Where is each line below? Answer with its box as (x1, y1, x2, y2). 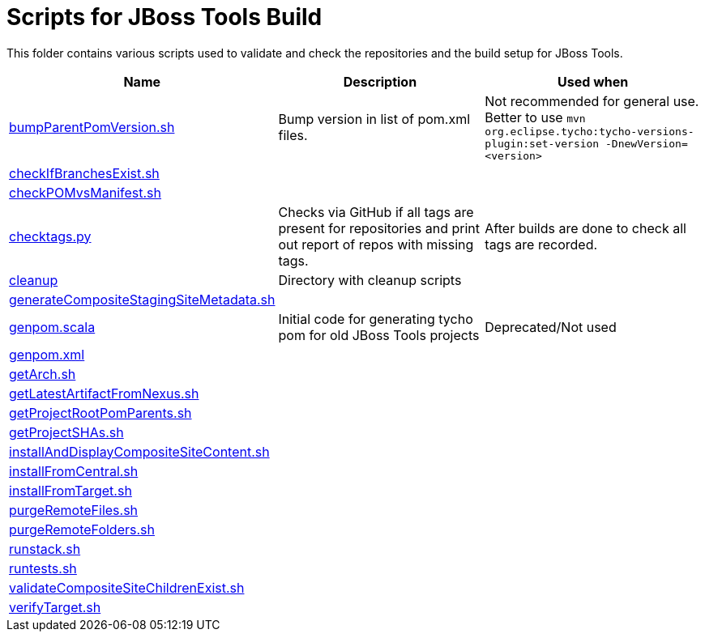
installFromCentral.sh (9, 462, 139, 479)
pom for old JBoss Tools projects (278, 326, 480, 343)
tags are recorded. (485, 236, 598, 253)
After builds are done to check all (485, 219, 686, 236)
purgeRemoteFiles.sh (9, 501, 139, 518)
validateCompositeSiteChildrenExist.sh (9, 579, 245, 596)
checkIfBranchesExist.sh (9, 164, 160, 181)
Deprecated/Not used (485, 318, 617, 335)
